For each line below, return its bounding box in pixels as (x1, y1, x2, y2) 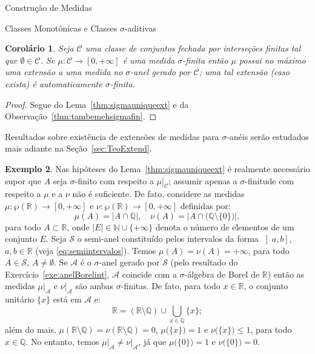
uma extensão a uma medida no (5, 65, 123, 78)
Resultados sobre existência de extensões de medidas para (5, 130, 219, 142)
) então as (267, 267, 305, 280)
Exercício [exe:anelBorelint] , (5, 267, 110, 280)
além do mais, (5, 323, 56, 336)
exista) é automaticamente (5, 77, 102, 90)
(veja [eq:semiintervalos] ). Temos (35, 244, 156, 256)
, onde (67, 220, 90, 233)
